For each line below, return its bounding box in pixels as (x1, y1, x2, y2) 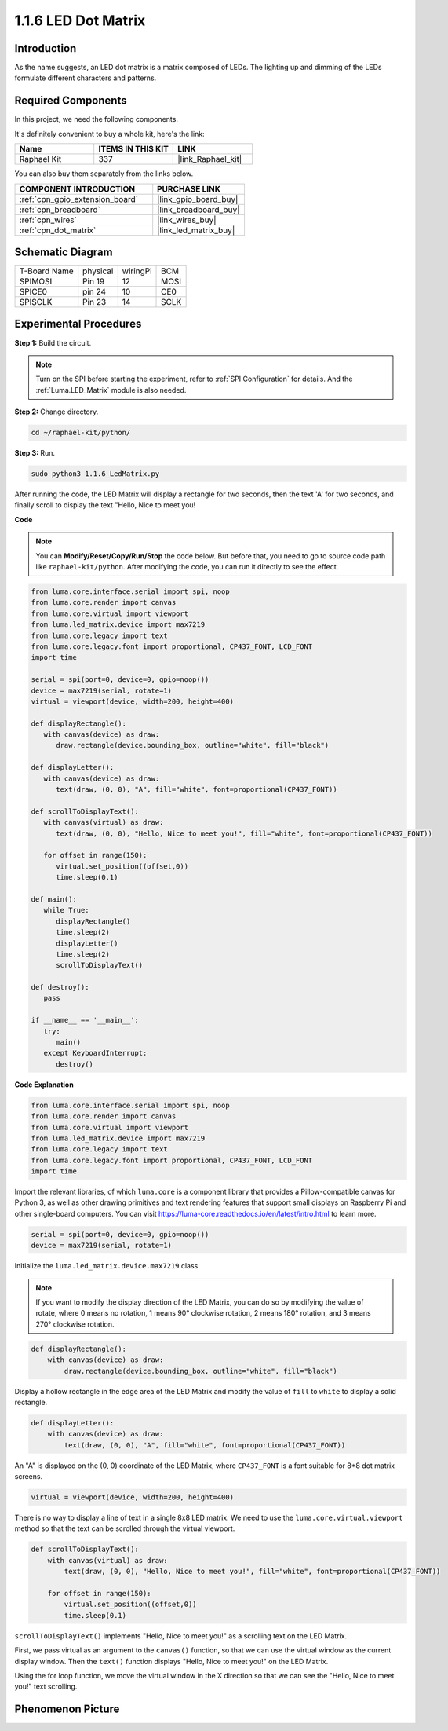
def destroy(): (31, 983, 89, 992)
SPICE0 (19, 287, 47, 298)
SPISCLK (19, 297, 53, 308)
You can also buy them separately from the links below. (14, 169, 194, 178)
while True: (43, 906, 89, 915)
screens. (14, 1472, 43, 1481)
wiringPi (122, 265, 152, 276)
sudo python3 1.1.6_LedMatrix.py (31, 470, 160, 478)
